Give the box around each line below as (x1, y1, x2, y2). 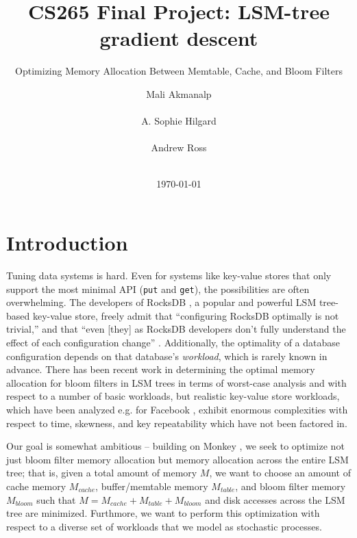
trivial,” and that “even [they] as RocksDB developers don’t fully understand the (6, 322, 346, 336)
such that (36, 492, 76, 507)
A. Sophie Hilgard (141, 114, 217, 128)
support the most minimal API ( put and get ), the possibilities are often (6, 281, 310, 296)
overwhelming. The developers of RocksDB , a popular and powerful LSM (6, 295, 317, 309)
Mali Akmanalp (146, 86, 212, 101)
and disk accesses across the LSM (205, 492, 345, 507)
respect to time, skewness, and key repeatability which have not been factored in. (6, 415, 347, 430)
